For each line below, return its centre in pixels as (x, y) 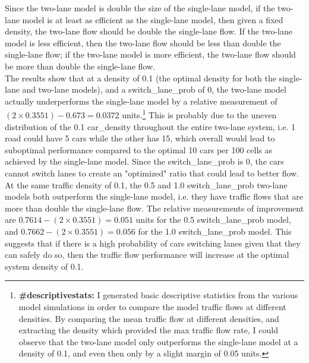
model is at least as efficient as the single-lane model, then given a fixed (153, 19)
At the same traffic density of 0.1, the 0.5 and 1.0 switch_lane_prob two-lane (146, 184)
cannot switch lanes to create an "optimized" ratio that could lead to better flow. (152, 173)
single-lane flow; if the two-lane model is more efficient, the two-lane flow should (150, 54)
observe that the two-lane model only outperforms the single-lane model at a (158, 341)
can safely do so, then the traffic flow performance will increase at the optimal (147, 255)
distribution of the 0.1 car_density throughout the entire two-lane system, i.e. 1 (150, 126)
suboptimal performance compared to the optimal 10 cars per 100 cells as (139, 149)
